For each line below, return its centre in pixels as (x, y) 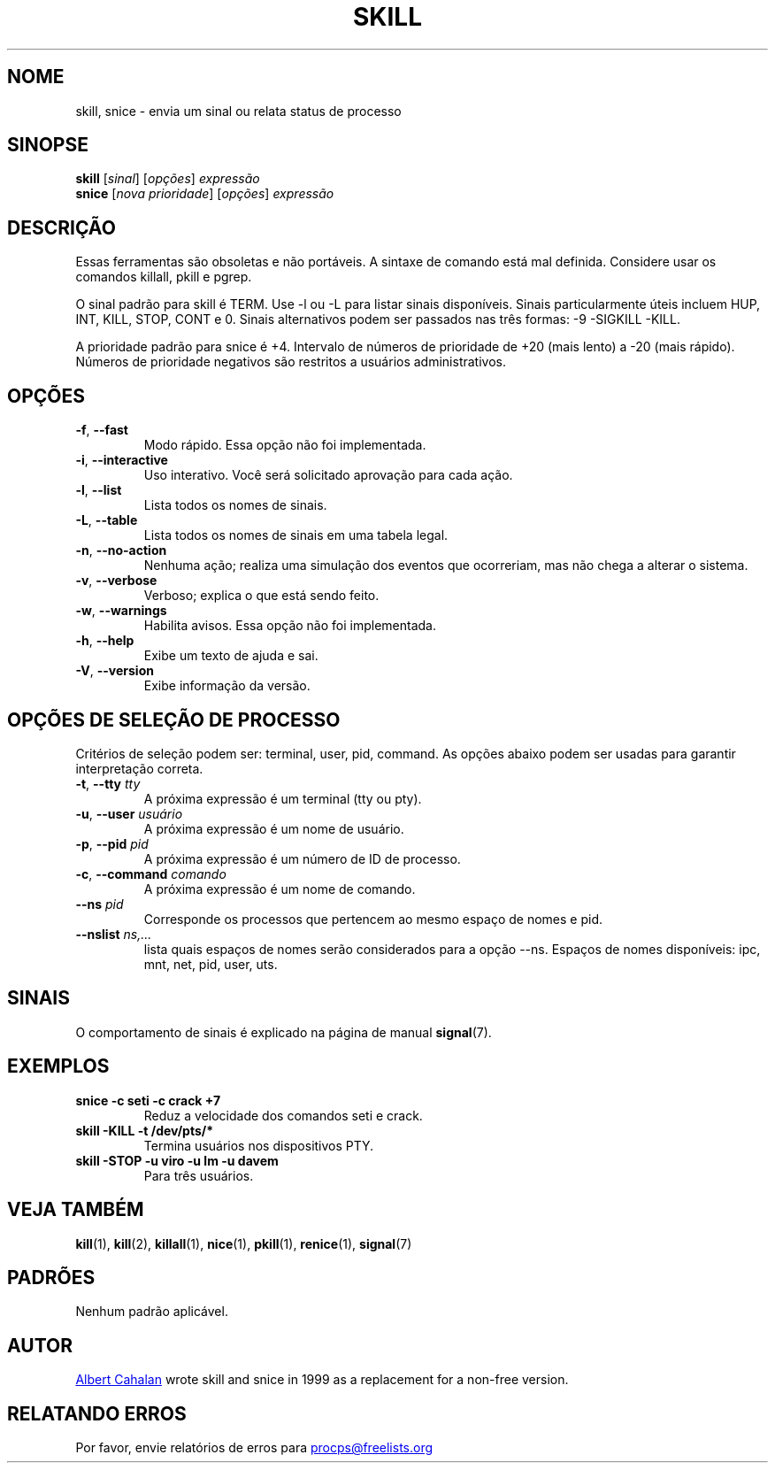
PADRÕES (51, 1277)
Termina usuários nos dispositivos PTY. (259, 1145)
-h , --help (105, 641)
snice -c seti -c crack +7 (148, 1100)
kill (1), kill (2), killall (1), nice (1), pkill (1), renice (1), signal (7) (244, 1243)
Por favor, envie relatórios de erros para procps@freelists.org (254, 1448)
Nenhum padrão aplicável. (152, 1312)
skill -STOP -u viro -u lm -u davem (177, 1160)
